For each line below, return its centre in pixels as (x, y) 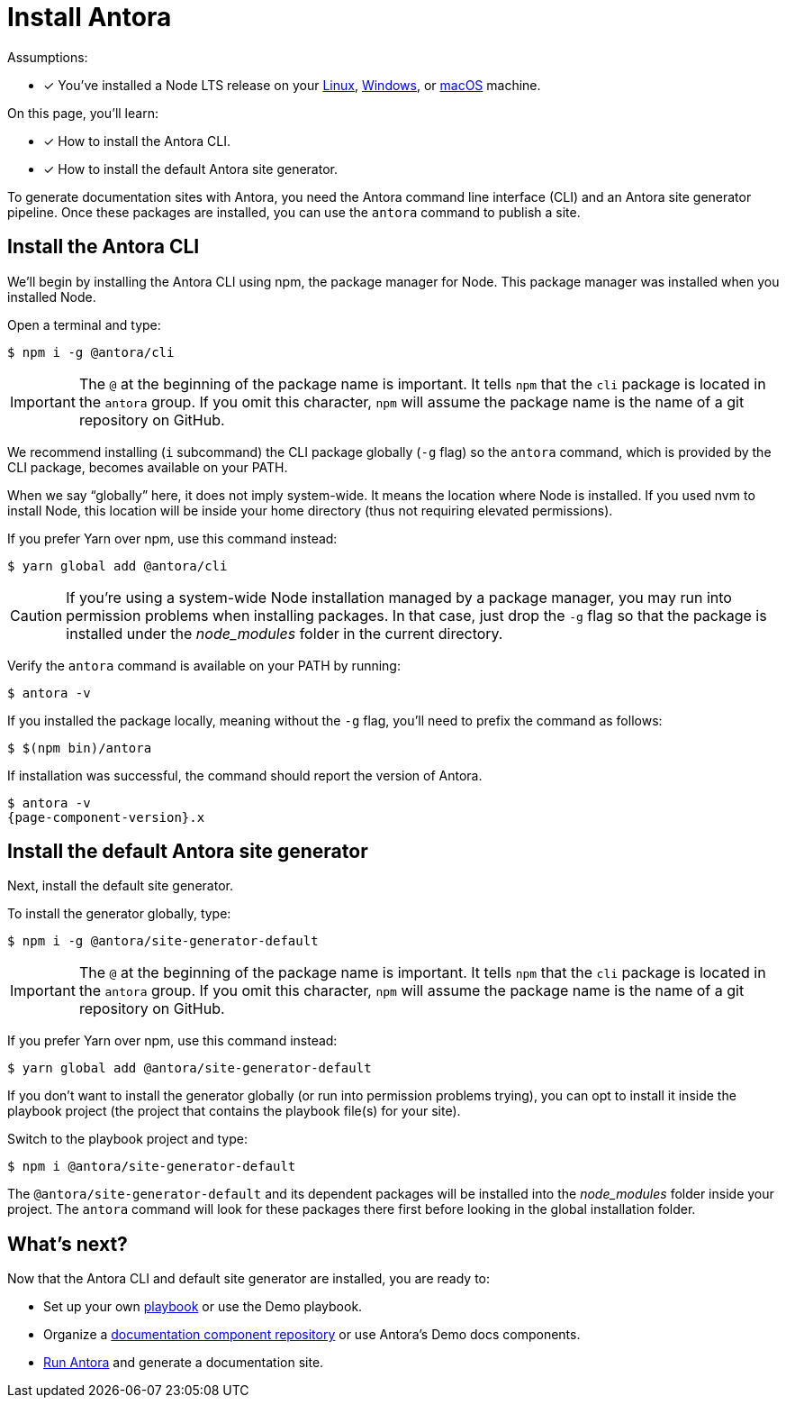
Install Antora (90, 17)
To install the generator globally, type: (119, 914)
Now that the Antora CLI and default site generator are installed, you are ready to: (248, 1279)
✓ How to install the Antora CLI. (137, 141)
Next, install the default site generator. (120, 886)
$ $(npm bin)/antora (80, 748)
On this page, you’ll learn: (83, 113)
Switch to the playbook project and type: (127, 1139)
